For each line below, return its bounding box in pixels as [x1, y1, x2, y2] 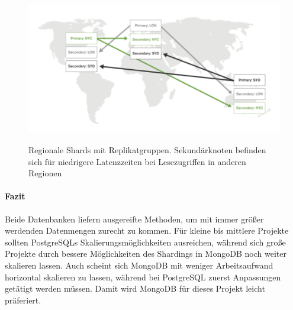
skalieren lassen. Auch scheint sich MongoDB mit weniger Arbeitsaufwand [5, 259, 273, 271]
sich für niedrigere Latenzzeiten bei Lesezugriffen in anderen [28, 155, 246, 167]
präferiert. [5, 293, 41, 306]
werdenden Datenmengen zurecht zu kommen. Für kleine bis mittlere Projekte [5, 224, 289, 237]
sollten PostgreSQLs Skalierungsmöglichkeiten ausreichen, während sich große [5, 235, 286, 248]
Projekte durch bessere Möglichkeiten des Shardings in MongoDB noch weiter [5, 247, 286, 260]
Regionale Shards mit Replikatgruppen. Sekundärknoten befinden [28, 143, 266, 156]
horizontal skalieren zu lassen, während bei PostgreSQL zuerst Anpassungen [5, 270, 281, 283]
